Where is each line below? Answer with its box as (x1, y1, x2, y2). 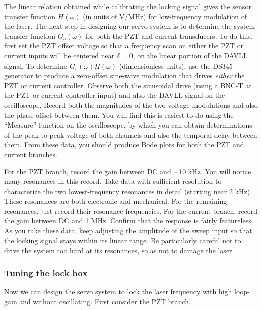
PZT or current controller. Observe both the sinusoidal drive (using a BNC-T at (4, 80, 252, 90)
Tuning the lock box (4, 266, 88, 279)
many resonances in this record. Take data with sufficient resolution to (4, 176, 222, 187)
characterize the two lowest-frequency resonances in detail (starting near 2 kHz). (4, 185, 252, 196)
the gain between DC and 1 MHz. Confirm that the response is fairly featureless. (4, 215, 253, 226)
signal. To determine (4, 60, 67, 71)
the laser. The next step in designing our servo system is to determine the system (4, 21, 255, 31)
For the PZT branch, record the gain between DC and (4, 166, 171, 176)
